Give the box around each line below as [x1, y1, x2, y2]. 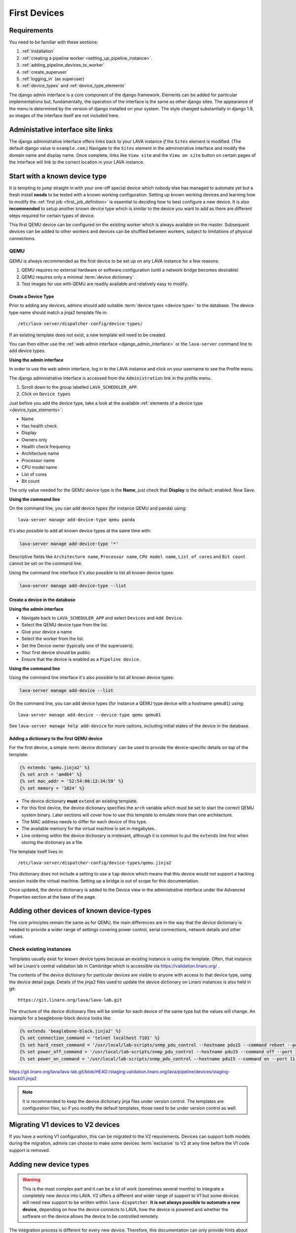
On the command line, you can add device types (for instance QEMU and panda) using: [9, 506, 187, 511]
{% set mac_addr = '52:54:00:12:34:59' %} [19, 778, 124, 784]
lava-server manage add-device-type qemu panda [18, 517, 135, 522]
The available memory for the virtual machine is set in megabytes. [21, 826, 155, 832]
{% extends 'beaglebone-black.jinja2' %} [19, 1028, 121, 1034]
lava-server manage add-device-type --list [19, 582, 127, 588]
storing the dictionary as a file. [21, 839, 83, 845]
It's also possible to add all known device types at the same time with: [9, 528, 151, 534]
